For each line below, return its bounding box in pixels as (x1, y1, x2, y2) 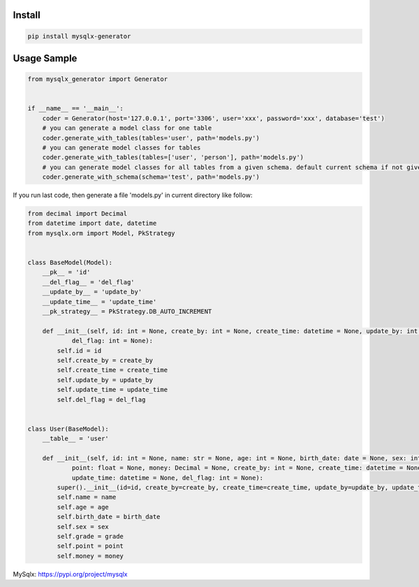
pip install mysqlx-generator (27, 32, 131, 40)
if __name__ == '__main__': (27, 105, 124, 113)
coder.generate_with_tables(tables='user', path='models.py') (42, 133, 260, 142)
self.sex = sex (57, 523, 110, 530)
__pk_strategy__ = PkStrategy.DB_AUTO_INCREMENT (42, 307, 212, 315)
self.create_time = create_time (57, 366, 168, 374)
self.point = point (57, 542, 124, 550)
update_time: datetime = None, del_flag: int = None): (71, 474, 264, 481)
